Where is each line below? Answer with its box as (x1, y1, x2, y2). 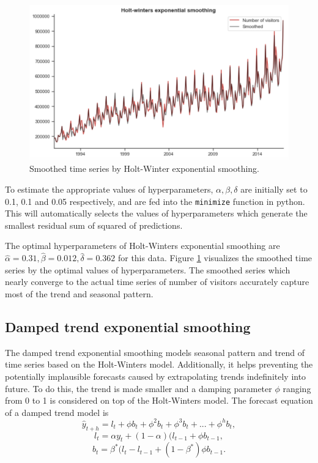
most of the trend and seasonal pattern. (5, 287, 153, 300)
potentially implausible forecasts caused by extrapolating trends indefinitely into (5, 370, 306, 383)
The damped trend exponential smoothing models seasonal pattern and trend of (5, 346, 305, 358)
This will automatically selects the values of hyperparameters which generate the (5, 207, 308, 220)
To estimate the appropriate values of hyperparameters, (5, 183, 213, 195)
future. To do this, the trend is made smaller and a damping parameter (5, 382, 272, 394)
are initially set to (240, 183, 308, 195)
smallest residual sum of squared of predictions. (5, 218, 183, 231)
